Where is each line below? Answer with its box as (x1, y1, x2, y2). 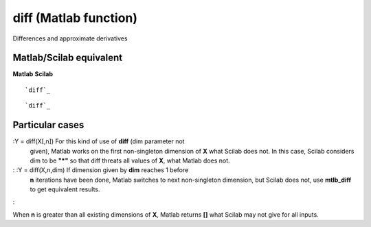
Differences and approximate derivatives (12, 34, 128, 43)
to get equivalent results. (30, 185, 100, 193)
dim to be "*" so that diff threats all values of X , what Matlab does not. (30, 156, 230, 165)
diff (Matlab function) (12, 10, 137, 25)
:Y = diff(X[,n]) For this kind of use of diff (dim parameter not (12, 137, 185, 145)
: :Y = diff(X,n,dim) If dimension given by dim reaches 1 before (12, 166, 189, 174)
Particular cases (12, 119, 85, 131)
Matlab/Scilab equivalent (12, 52, 123, 64)
